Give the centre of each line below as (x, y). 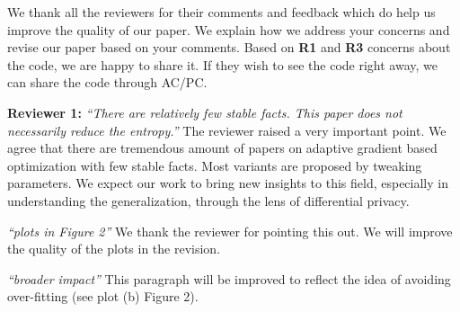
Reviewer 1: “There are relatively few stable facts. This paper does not (205, 112)
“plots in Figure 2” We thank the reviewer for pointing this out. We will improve (230, 231)
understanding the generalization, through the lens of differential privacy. (208, 200)
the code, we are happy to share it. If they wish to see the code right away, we (222, 64)
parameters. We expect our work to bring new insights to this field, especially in (228, 183)
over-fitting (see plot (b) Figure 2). (103, 296)
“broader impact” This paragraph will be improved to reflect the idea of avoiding (229, 278)
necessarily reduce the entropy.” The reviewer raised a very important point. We (227, 130)
